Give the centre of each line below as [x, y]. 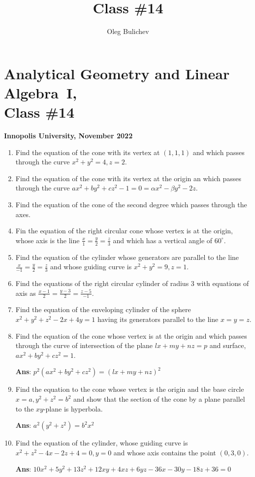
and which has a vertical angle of [163, 240]
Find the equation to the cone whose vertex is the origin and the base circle [130, 389]
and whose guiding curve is [91, 267]
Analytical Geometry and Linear [117, 73]
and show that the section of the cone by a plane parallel [159, 399]
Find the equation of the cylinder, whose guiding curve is [102, 443]
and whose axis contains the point [165, 452]
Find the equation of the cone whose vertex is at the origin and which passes [131, 335]
